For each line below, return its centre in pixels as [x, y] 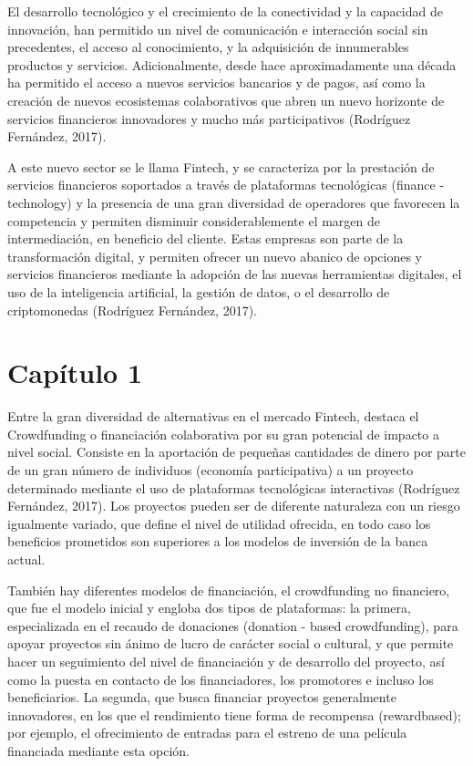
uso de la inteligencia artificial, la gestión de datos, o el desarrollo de [199, 291]
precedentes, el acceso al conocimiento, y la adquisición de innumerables [208, 47]
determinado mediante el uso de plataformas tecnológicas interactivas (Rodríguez [234, 487]
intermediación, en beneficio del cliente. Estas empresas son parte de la [206, 238]
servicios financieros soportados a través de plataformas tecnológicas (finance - [226, 185]
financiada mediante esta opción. [98, 750]
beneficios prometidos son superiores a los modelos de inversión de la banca [218, 541]
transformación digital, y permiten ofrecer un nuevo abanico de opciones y [215, 256]
